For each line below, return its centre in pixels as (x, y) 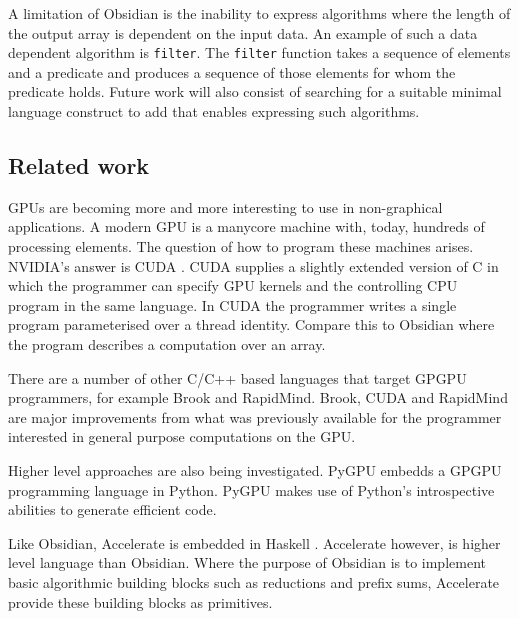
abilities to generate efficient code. (112, 509)
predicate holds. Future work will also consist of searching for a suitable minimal (255, 91)
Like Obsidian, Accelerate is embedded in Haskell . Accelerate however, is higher (254, 542)
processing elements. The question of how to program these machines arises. (241, 246)
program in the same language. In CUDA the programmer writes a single (232, 304)
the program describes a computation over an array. (167, 343)
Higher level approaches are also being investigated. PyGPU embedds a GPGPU (255, 469)
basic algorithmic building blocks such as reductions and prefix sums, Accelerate (254, 581)
